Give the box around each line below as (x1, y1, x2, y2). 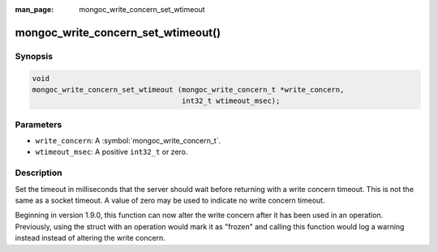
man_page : (15, 5, 54, 14)
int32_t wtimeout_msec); (181, 96, 281, 105)
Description (15, 167, 62, 178)
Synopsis (15, 50, 53, 62)
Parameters (15, 118, 62, 130)
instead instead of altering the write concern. (15, 233, 165, 243)
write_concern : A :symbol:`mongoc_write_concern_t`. (35, 136, 221, 146)
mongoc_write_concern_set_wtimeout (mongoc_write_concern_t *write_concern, (32, 85, 345, 94)
